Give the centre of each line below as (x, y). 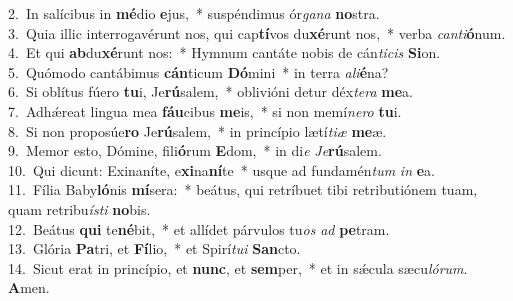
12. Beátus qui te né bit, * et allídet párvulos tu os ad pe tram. (199, 228)
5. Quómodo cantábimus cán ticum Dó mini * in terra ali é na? (198, 71)
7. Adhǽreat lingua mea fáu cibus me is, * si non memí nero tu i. (205, 110)
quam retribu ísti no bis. (79, 208)
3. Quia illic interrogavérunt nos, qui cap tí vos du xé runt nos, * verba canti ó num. (257, 32)
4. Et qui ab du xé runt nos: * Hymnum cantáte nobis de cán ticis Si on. (224, 52)
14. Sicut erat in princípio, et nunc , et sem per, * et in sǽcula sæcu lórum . (238, 267)
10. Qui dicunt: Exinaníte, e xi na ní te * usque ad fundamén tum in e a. (221, 169)
